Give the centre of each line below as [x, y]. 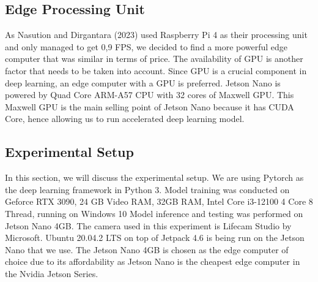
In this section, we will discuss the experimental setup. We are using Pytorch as [154, 177]
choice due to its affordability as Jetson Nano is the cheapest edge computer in [153, 261]
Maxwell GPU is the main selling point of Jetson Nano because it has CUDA [150, 106]
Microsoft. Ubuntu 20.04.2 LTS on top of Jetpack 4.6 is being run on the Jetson [155, 238]
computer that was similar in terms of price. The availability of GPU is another [154, 59]
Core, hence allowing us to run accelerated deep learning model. [125, 119]
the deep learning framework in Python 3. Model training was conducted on [147, 189]
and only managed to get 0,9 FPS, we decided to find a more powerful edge [146, 46]
